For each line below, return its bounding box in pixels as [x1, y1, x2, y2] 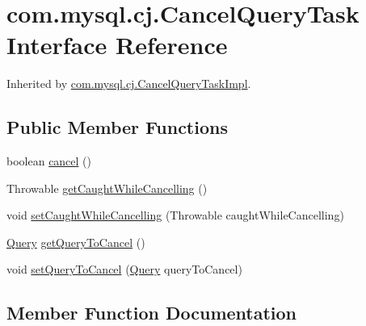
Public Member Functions [6, 115, 228, 140]
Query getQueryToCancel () [6, 233, 145, 250]
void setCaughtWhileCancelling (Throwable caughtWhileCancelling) [6, 207, 344, 224]
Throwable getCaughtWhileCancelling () [6, 179, 208, 196]
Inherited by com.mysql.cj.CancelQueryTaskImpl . [6, 75, 251, 92]
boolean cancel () [6, 153, 92, 169]
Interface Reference [6, 28, 228, 61]
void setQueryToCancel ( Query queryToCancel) [6, 261, 242, 278]
